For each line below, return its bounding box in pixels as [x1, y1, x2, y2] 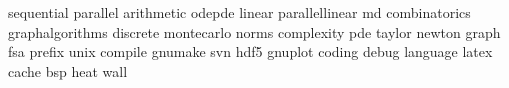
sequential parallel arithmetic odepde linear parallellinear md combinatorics [8, 2, 471, 22]
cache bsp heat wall [8, 60, 128, 81]
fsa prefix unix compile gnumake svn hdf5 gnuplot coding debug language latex [8, 41, 493, 62]
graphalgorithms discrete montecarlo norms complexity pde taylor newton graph [8, 21, 501, 42]
